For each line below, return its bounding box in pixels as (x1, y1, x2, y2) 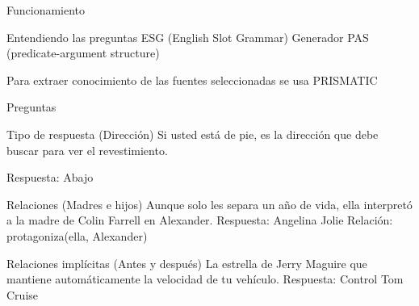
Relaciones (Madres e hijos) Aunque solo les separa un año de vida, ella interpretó (6, 195, 413, 212)
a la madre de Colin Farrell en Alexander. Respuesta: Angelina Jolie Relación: (6, 212, 393, 228)
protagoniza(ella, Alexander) (6, 227, 148, 244)
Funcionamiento (6, 2, 86, 18)
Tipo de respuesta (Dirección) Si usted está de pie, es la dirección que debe (6, 125, 379, 142)
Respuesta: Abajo (6, 169, 94, 186)
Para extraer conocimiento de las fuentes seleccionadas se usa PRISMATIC (6, 71, 378, 88)
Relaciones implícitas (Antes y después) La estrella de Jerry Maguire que (6, 254, 367, 271)
